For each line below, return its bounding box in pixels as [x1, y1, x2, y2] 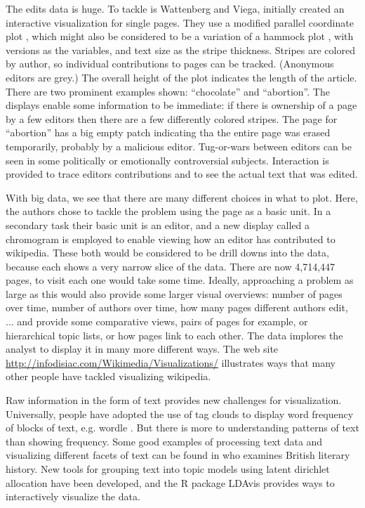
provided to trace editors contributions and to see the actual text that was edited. [6, 167, 358, 181]
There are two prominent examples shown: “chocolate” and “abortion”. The [6, 84, 330, 98]
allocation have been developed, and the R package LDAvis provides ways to [6, 475, 335, 490]
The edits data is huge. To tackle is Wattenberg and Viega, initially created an [6, 1, 345, 15]
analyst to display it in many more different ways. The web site [6, 341, 279, 356]
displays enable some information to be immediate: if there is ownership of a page [6, 98, 357, 112]
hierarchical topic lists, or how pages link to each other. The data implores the [6, 327, 343, 342]
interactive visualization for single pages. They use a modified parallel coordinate [6, 15, 354, 30]
